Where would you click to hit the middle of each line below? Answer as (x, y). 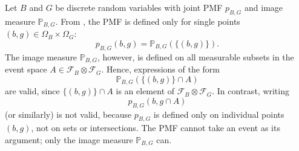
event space (26, 69)
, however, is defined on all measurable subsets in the (196, 56)
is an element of (145, 91)
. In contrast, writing (251, 91)
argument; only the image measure (69, 139)
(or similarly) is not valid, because (68, 114)
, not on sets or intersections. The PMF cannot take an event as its (156, 128)
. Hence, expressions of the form (161, 69)
